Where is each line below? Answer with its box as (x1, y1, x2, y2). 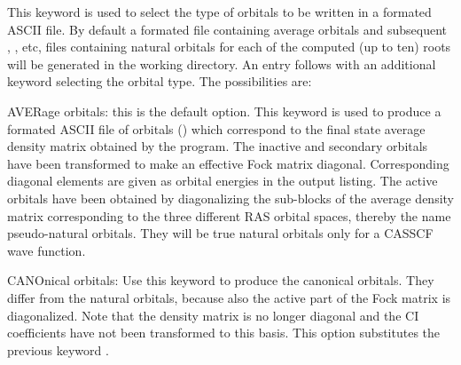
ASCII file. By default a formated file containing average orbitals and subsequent (7, 20, 448, 38)
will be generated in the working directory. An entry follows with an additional (7, 54, 436, 73)
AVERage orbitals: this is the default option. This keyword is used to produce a (7, 101, 441, 120)
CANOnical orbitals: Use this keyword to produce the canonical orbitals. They (7, 271, 434, 290)
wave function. (7, 241, 86, 259)
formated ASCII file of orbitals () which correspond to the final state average (7, 119, 426, 138)
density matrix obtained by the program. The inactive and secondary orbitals (7, 137, 428, 155)
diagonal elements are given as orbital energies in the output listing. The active (7, 171, 438, 190)
